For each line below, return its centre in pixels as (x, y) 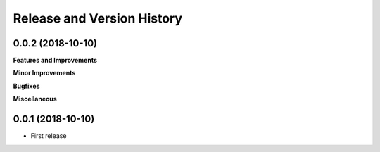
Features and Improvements (55, 61)
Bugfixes (26, 86)
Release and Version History (98, 18)
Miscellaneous (35, 99)
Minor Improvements (44, 73)
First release (49, 136)
